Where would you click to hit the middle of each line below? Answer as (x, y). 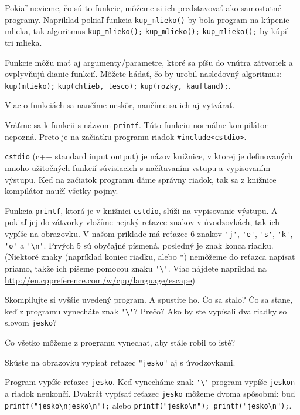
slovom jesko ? (31, 322)
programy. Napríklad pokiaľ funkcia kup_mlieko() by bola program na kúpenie (147, 19)
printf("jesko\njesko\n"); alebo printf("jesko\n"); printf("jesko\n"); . (148, 405)
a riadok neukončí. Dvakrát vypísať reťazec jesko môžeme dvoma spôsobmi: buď (150, 393)
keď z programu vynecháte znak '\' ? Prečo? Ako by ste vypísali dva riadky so (146, 311)
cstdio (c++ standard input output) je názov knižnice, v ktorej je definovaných (149, 156)
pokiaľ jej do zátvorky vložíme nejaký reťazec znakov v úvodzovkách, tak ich (142, 222)
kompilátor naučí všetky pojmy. (62, 191)
